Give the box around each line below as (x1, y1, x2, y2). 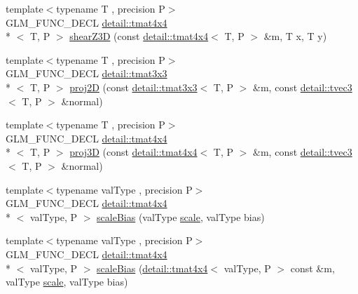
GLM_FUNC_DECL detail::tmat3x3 (6, 66, 167, 81)
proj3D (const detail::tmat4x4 (69, 145, 198, 159)
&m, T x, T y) (263, 29, 327, 44)
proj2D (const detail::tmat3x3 (69, 79, 198, 94)
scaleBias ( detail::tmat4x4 (97, 260, 208, 275)
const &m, (290, 260, 335, 275)
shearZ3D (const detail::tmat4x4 (69, 29, 209, 44)
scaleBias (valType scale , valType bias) (97, 209, 265, 224)
